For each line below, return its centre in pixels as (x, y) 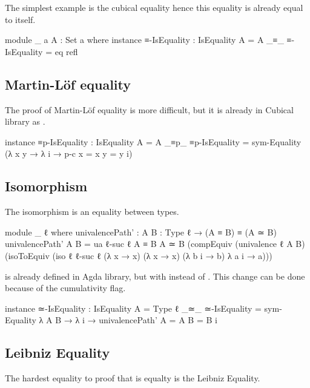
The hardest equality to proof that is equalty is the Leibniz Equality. (133, 378)
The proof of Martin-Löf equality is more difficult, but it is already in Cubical (149, 109)
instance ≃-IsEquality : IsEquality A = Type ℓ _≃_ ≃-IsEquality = (133, 308)
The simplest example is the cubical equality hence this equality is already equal (154, 7)
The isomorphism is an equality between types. (92, 212)
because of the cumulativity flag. (65, 288)
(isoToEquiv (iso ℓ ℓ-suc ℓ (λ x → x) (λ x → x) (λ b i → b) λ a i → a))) (139, 255)
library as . (25, 121)
